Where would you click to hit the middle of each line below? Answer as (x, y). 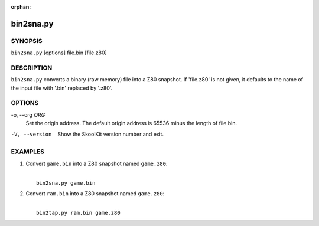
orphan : (21, 7)
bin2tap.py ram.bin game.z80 (78, 213)
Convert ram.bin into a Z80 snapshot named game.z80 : (95, 193)
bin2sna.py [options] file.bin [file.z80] (59, 53)
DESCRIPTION (32, 68)
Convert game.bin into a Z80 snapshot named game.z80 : (97, 163)
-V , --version (31, 134)
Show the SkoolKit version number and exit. (111, 134)
